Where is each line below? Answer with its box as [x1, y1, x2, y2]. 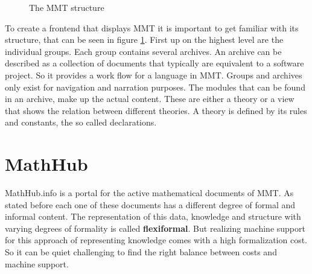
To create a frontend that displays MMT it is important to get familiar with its [5, 21, 299, 34]
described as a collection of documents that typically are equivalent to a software [5, 57, 304, 69]
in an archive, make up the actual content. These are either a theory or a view [5, 92, 294, 105]
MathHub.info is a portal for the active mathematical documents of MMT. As [5, 186, 294, 199]
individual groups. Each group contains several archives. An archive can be [5, 45, 282, 57]
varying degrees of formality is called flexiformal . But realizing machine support [5, 221, 305, 234]
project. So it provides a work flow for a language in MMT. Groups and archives [5, 68, 302, 81]
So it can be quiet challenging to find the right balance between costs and [5, 246, 277, 258]
